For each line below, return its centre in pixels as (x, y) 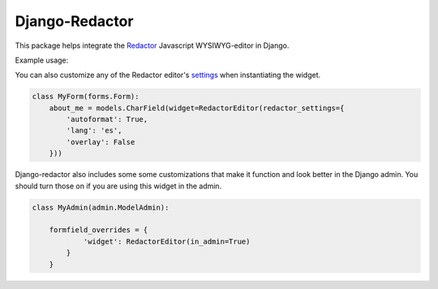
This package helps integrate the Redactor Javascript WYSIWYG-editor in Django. (152, 45)
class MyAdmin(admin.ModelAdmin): (101, 207)
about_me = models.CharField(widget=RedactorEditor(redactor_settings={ (197, 108)
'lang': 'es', (94, 131)
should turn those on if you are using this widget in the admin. (118, 186)
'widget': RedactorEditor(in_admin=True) (167, 241)
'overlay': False (101, 142)
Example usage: (42, 60)
